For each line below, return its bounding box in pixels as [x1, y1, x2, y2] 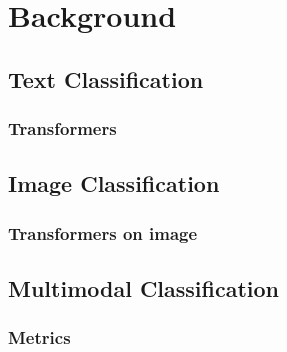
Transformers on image [8, 220, 198, 245]
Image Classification [8, 168, 220, 199]
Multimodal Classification [8, 273, 280, 304]
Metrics [8, 325, 71, 350]
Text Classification [8, 63, 204, 94]
